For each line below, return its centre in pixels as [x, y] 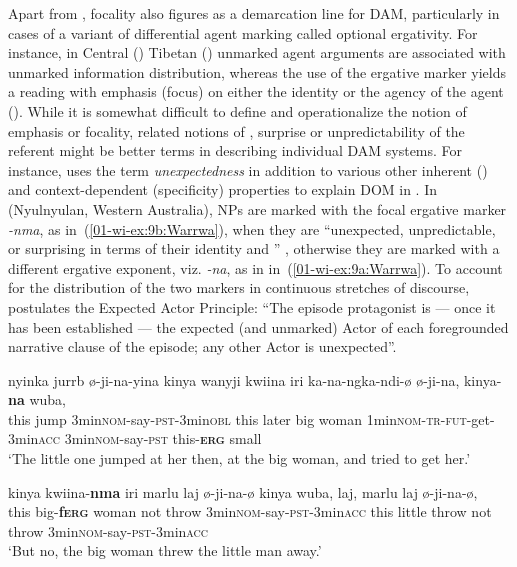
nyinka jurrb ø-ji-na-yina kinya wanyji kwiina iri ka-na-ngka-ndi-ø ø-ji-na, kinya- [255, 379]
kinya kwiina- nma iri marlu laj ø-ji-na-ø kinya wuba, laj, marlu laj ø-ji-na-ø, [243, 491]
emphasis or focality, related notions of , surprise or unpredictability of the [236, 130]
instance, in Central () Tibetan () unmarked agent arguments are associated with [257, 52]
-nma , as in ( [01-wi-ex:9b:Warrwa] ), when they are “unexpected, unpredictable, [252, 228]
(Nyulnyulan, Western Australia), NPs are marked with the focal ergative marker [257, 208]
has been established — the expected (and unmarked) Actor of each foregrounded [258, 326]
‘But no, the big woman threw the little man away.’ [165, 550]
